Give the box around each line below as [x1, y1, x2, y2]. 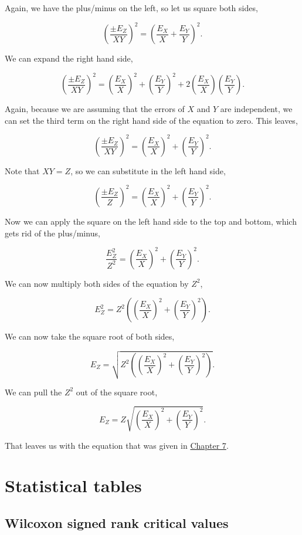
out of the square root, [76, 385, 158, 398]
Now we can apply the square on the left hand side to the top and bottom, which [5, 215, 297, 227]
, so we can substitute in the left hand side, [70, 164, 226, 177]
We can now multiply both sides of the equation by [5, 277, 189, 289]
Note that [5, 164, 40, 177]
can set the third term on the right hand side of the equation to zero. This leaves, [5, 114, 298, 126]
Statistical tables [5, 473, 142, 497]
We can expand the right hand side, [5, 52, 133, 65]
